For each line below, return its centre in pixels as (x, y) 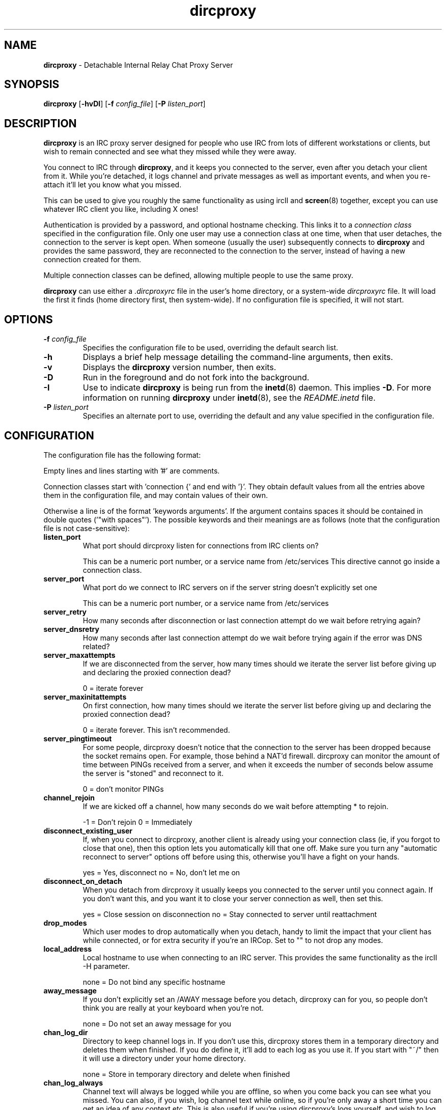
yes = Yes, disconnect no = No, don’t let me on (161, 872)
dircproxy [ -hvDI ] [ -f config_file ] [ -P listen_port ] (124, 104)
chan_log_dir (66, 1032)
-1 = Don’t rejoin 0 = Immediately (137, 822)
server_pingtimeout (78, 738)
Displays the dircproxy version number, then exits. (179, 367)
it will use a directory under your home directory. (164, 1058)
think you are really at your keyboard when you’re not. (173, 1008)
